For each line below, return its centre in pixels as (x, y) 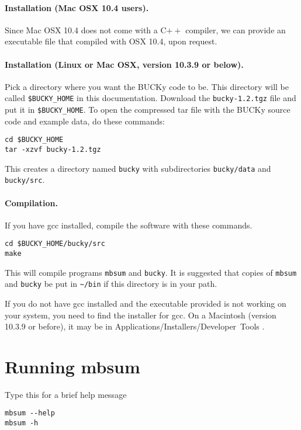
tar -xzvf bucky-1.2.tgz (53, 149)
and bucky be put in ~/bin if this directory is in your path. (111, 284)
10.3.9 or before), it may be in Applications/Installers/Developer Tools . (135, 326)
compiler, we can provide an (236, 30)
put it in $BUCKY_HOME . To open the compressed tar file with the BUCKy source (148, 110)
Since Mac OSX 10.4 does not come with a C (86, 30)
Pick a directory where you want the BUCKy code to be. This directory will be (147, 86)
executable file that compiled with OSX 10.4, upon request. (111, 41)
